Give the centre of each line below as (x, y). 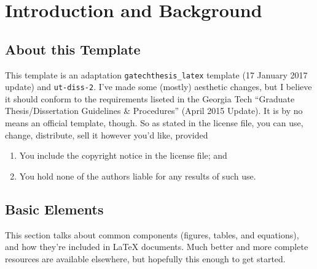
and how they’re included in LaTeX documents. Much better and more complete (157, 247)
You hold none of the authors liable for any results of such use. (138, 176)
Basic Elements (54, 209)
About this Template (73, 49)
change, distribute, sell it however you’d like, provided (107, 134)
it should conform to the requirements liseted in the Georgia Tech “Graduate (150, 98)
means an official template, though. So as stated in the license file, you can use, (154, 123)
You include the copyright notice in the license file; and (123, 155)
